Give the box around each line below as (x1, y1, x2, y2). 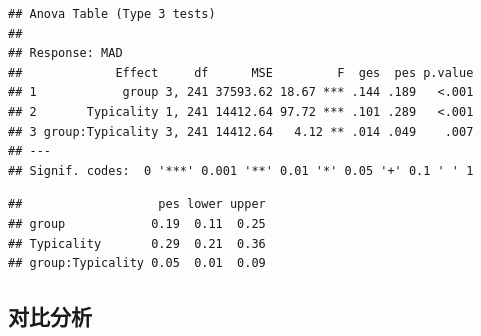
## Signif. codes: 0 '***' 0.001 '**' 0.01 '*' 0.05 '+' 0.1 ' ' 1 (8, 163, 474, 178)
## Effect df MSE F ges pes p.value (8, 65, 474, 80)
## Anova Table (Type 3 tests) (8, 7, 216, 21)
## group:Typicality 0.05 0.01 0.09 (8, 256, 266, 271)
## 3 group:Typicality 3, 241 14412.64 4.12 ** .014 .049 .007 (8, 124, 474, 139)
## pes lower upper (8, 197, 266, 212)
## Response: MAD (8, 46, 123, 61)
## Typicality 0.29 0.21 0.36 (8, 236, 266, 251)
